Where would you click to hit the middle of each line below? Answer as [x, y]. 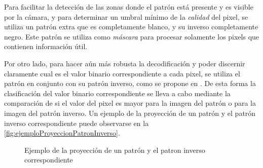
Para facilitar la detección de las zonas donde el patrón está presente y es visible [129, 7]
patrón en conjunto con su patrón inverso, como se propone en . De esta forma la [130, 83]
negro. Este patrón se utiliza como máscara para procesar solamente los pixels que [132, 36]
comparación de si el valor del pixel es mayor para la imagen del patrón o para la [130, 103]
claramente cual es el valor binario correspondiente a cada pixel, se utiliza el [122, 73]
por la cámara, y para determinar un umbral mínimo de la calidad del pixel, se [126, 16]
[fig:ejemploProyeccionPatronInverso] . [62, 133]
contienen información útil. [46, 46]
